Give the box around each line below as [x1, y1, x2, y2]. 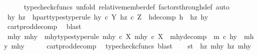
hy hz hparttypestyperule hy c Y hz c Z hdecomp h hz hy [7, 11, 208, 21]
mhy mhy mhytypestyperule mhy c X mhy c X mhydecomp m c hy [7, 30, 237, 41]
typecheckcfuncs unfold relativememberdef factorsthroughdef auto [23, 1, 229, 11]
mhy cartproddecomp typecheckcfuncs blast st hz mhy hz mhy [11, 40, 251, 51]
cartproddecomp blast [7, 21, 81, 31]
